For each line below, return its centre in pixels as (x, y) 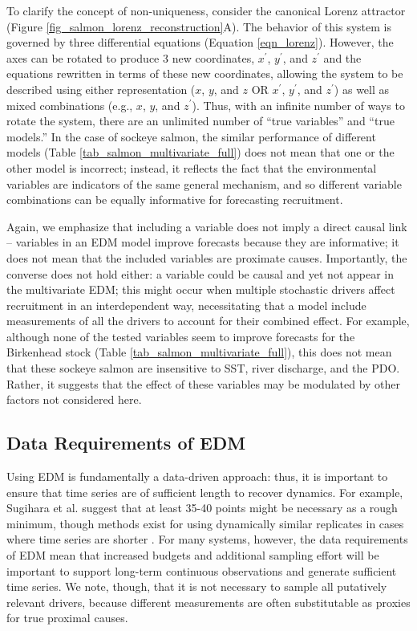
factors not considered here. (74, 399)
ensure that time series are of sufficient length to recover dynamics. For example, (205, 492)
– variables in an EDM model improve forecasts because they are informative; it (203, 242)
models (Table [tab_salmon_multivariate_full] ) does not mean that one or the (200, 152)
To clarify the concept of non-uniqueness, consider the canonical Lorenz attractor (206, 10)
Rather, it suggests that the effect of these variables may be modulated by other (204, 383)
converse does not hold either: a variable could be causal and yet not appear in (200, 273)
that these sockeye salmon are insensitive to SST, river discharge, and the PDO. (203, 368)
